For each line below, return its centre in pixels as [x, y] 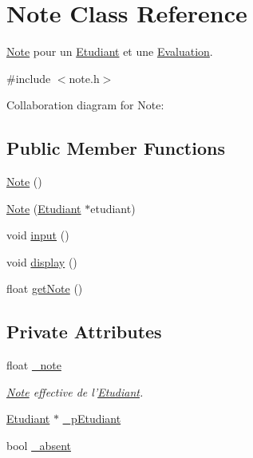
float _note [34, 365]
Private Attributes [84, 332]
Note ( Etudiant [44, 208]
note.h [84, 78]
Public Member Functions [116, 148]
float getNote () [45, 288]
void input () [38, 235]
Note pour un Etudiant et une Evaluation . [110, 51]
